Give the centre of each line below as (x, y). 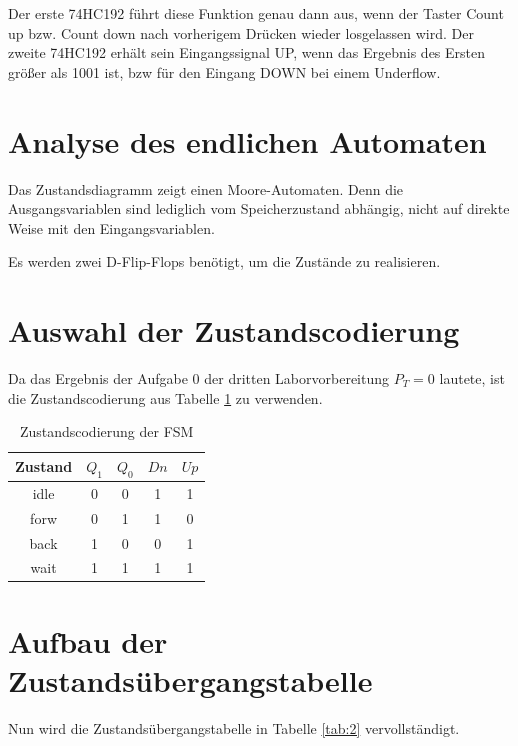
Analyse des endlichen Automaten (247, 140)
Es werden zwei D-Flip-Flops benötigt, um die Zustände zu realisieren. (224, 261)
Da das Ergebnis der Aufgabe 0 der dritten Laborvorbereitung (199, 378)
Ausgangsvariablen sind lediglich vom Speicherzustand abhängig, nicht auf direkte (259, 208)
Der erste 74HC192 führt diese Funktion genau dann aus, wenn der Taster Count (256, 13)
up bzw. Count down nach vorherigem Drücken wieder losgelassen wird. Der (241, 32)
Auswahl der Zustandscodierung (234, 330)
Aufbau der (88, 640)
